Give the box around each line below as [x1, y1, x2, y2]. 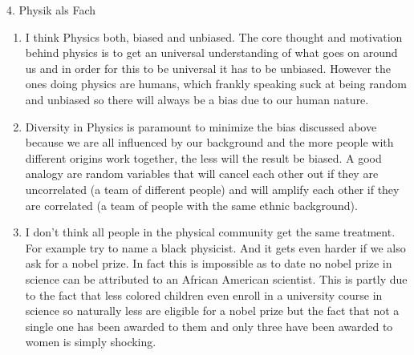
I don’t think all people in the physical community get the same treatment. [25, 224, 396, 240]
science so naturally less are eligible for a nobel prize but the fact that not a [25, 302, 400, 319]
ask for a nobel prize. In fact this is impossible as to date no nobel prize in [25, 255, 392, 272]
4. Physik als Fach [6, 2, 95, 18]
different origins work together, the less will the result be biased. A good [25, 149, 382, 166]
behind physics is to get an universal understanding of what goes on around [25, 44, 398, 61]
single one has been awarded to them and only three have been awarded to [25, 317, 393, 334]
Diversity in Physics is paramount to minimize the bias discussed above [25, 118, 377, 135]
